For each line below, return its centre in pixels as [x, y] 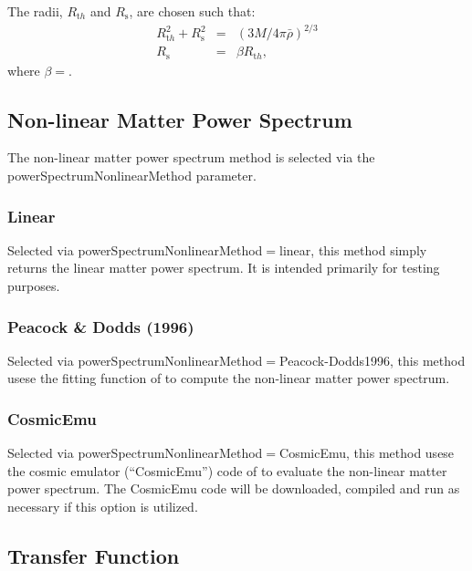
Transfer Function [94, 555]
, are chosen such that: [192, 11]
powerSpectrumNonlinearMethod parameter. [132, 175]
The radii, [35, 11]
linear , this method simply [353, 249]
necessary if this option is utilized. [103, 506]
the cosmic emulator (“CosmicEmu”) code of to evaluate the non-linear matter [227, 470]
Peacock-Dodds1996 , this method [372, 360]
